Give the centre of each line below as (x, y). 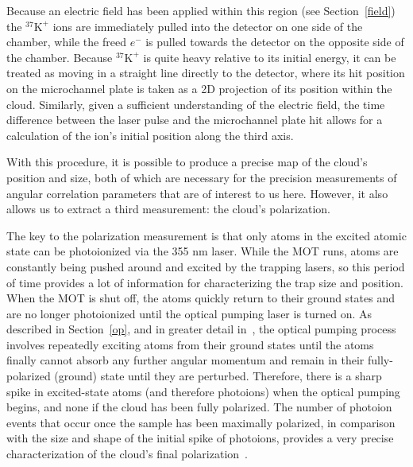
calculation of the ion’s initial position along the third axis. (150, 135)
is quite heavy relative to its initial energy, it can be (270, 57)
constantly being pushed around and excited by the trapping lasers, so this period (206, 266)
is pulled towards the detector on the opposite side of (275, 42)
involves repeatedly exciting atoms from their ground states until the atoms (190, 344)
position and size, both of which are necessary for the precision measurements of (202, 177)
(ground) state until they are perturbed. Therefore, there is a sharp (218, 376)
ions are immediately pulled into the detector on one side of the (208, 26)
